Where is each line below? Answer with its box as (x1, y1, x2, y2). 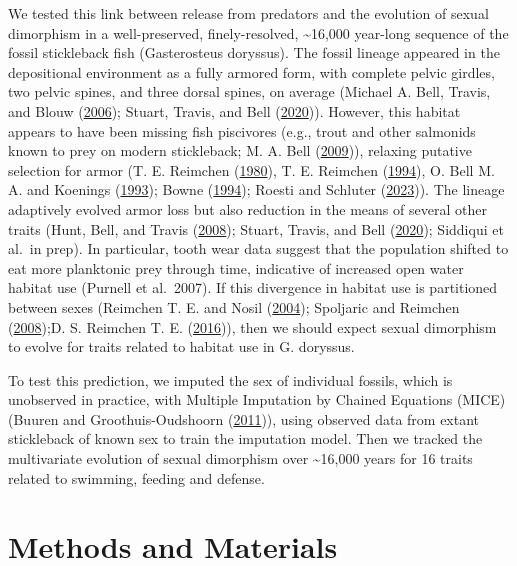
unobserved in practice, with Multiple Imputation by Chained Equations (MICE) (8, 389, 506, 410)
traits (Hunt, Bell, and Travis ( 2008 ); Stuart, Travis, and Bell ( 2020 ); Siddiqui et (8, 218, 504, 239)
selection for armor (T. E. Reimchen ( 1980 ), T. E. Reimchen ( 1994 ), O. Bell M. (8, 159, 495, 180)
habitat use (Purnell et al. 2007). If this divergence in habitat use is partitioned (8, 277, 498, 298)
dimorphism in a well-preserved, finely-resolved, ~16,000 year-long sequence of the (8, 22, 509, 43)
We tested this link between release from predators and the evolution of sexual (8, 3, 489, 23)
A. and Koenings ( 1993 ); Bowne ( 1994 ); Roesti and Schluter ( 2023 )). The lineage (8, 179, 505, 200)
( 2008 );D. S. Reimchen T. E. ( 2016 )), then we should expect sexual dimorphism (8, 316, 497, 337)
